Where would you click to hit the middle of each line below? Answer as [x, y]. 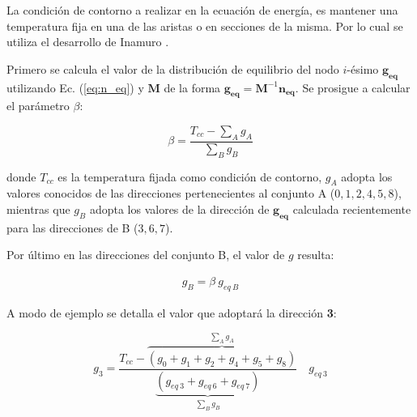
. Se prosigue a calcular [353, 87]
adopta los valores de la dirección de [179, 208]
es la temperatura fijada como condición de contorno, [190, 176]
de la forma [192, 87]
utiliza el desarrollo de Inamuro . [88, 42]
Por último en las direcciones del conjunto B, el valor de [146, 255]
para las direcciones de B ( [72, 227]
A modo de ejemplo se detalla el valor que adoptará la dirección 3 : [172, 312]
